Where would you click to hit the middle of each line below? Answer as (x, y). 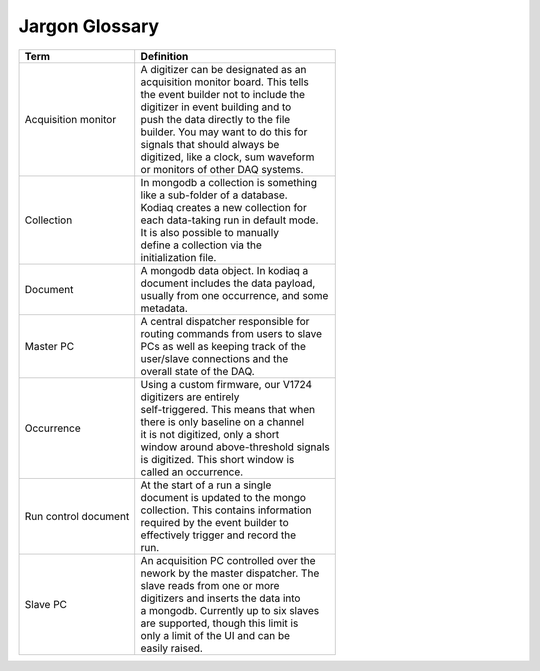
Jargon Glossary (89, 26)
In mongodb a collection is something (229, 182)
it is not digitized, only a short (210, 434)
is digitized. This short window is (217, 459)
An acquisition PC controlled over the (228, 560)
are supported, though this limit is (219, 623)
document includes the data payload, (228, 283)
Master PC (49, 346)
